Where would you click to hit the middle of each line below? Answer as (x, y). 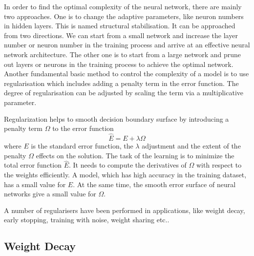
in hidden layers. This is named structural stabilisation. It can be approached (120, 26)
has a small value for (35, 184)
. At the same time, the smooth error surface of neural (154, 184)
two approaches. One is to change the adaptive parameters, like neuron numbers (124, 16)
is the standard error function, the (82, 145)
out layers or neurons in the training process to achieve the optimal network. (119, 64)
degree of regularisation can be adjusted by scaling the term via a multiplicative (124, 93)
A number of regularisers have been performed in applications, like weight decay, (125, 210)
